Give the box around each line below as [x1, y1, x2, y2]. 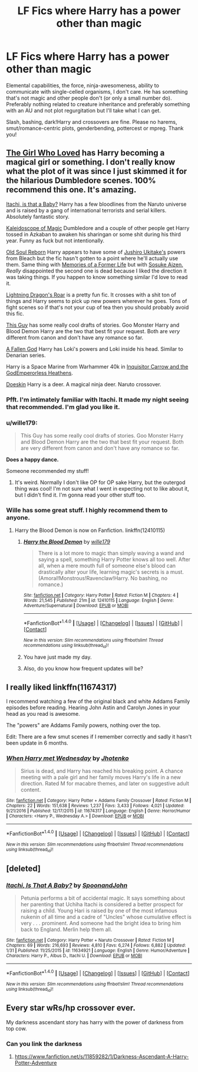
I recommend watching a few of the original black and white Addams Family [6, 698, 190, 705]
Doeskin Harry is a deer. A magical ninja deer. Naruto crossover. [6, 380, 161, 387]
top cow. [6, 1025, 27, 1032]
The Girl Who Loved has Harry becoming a [6, 148, 165, 158]
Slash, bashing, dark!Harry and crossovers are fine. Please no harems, [6, 118, 177, 125]
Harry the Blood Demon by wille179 [23, 538, 111, 545]
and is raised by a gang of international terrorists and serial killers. [6, 206, 167, 213]
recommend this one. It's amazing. [6, 185, 137, 195]
